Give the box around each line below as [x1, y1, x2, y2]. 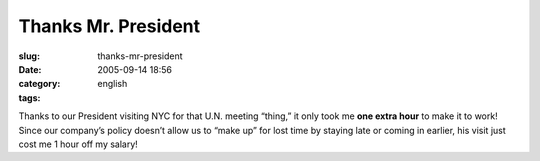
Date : [18, 63, 42, 75]
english [97, 78, 128, 90]
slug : [18, 50, 40, 62]
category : [18, 78, 61, 90]
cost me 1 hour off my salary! [18, 138, 139, 150]
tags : [18, 91, 41, 104]
